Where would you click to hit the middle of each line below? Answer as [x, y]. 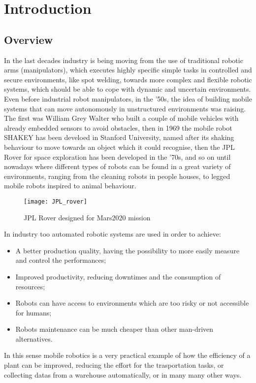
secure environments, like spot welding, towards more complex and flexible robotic [128, 79]
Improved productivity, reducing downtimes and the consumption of [118, 276]
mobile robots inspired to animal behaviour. [70, 186]
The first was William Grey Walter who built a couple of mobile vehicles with [121, 118]
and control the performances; [61, 260]
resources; [30, 286]
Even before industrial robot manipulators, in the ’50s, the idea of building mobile [128, 98]
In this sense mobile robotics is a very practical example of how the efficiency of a [127, 355]
